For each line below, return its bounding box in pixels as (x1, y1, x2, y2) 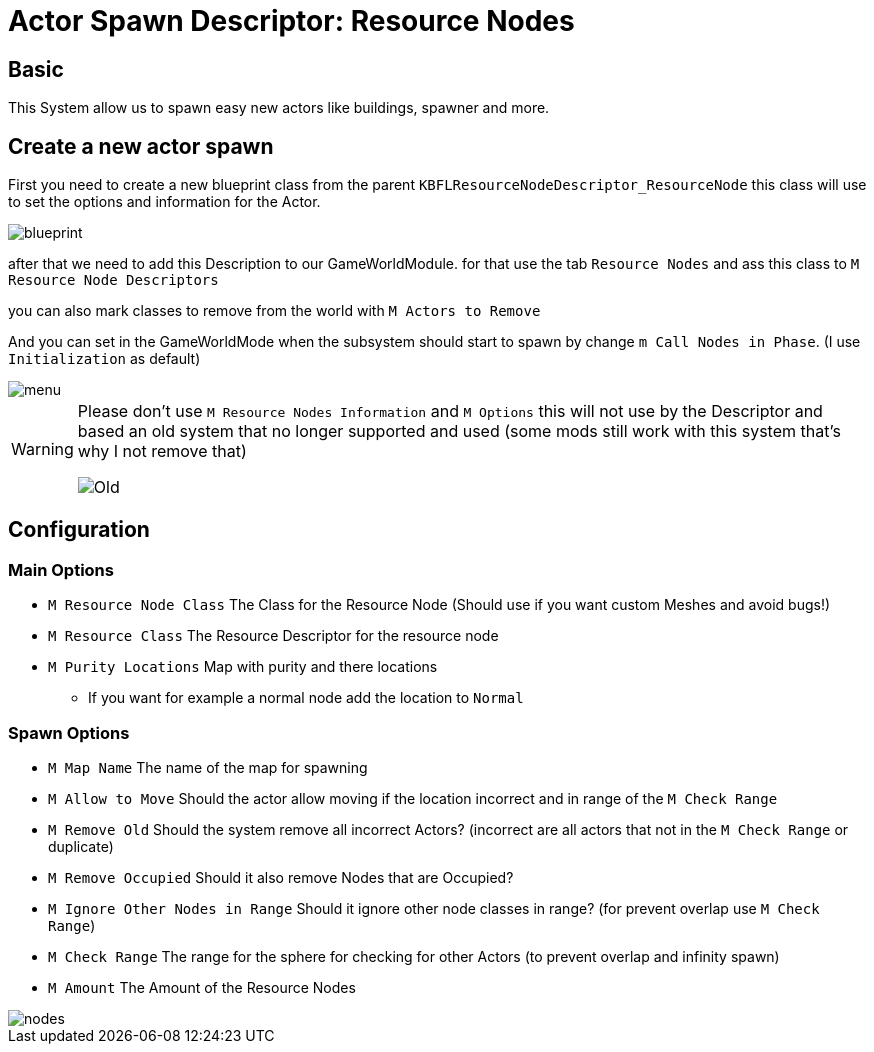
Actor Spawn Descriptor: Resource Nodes (8, 4, 575, 38)
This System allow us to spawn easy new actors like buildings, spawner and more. (8, 99, 550, 117)
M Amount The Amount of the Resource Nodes (48, 978, 356, 996)
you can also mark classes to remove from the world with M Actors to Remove (8, 302, 541, 320)
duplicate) (48, 837, 114, 855)
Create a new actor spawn (8, 133, 274, 159)
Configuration (8, 517, 150, 543)
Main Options (8, 559, 114, 580)
